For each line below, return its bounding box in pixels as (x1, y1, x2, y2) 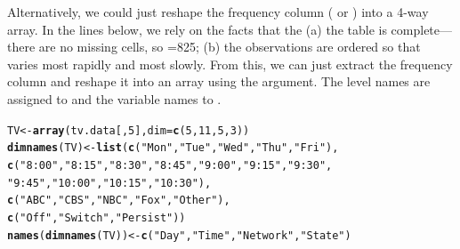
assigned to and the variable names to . (7, 89, 222, 108)
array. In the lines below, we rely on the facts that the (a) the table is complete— (7, 20, 453, 38)
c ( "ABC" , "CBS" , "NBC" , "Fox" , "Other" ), (7, 194, 230, 207)
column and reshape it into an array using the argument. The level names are (7, 72, 431, 91)
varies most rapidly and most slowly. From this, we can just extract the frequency (7, 54, 453, 73)
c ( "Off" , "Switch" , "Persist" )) (7, 211, 186, 224)
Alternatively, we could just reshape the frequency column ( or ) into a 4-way (7, 3, 429, 20)
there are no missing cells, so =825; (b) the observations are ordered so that (7, 37, 421, 56)
